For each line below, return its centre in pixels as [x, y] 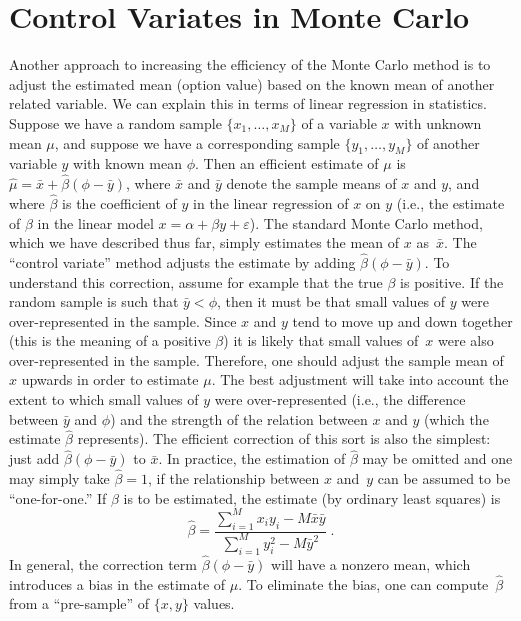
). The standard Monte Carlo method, [366, 222]
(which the [456, 418]
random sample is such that [94, 301]
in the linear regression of [271, 202]
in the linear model [95, 222]
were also [466, 340]
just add [34, 458]
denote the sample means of [311, 183]
